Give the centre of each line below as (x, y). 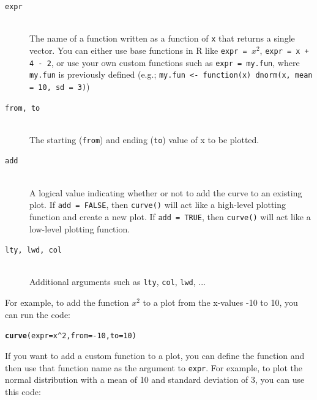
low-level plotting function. (80, 228)
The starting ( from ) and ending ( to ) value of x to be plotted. (144, 139)
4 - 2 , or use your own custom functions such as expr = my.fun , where (165, 62)
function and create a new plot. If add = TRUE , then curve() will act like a (170, 216)
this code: (23, 391)
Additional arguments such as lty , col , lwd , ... (117, 282)
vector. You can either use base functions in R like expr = (138, 50)
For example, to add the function (67, 302)
